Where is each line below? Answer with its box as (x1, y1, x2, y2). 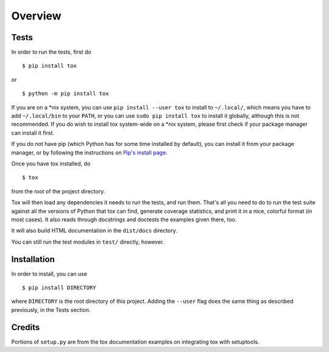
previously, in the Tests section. (11, 306, 91, 313)
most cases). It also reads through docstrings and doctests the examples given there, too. (11, 216, 237, 223)
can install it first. (11, 129, 55, 136)
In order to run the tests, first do (11, 49, 91, 56)
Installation (11, 254, 55, 264)
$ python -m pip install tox (22, 90, 109, 97)
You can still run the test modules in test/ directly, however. (11, 238, 164, 246)
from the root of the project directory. (11, 187, 105, 195)
